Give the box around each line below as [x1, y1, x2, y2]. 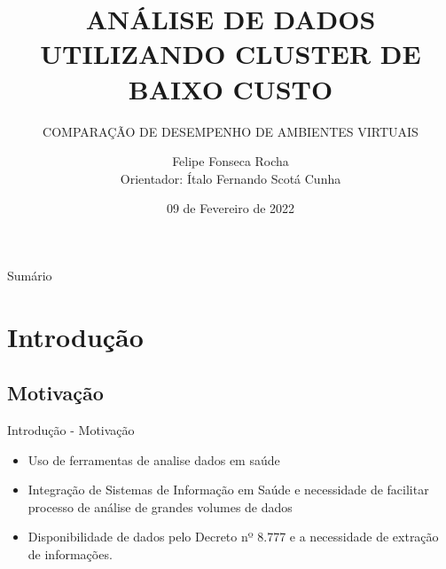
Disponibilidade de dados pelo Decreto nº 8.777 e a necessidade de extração [27, 527, 439, 546]
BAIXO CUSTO [128, 70, 333, 107]
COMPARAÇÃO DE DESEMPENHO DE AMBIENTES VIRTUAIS [43, 122, 419, 140]
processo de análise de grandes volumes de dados [27, 497, 293, 516]
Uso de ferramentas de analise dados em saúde [27, 450, 280, 469]
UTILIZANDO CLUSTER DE [40, 36, 421, 72]
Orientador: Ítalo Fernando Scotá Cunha [120, 169, 341, 187]
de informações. [27, 545, 113, 564]
